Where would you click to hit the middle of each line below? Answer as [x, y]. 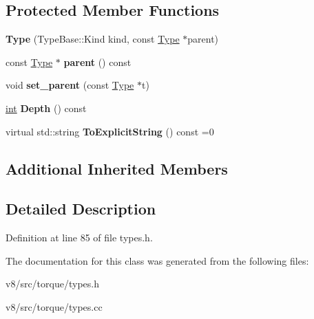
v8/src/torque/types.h [52, 284]
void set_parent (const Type [70, 85]
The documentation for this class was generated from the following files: [157, 260]
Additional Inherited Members [117, 168]
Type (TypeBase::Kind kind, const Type [93, 39]
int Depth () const [46, 108]
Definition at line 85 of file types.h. [79, 238]
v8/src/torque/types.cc [54, 306]
